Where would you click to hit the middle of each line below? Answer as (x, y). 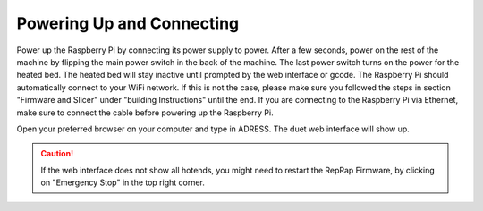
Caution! (57, 154)
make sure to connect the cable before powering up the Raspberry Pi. (145, 113)
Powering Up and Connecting (128, 23)
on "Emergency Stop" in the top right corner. (123, 182)
